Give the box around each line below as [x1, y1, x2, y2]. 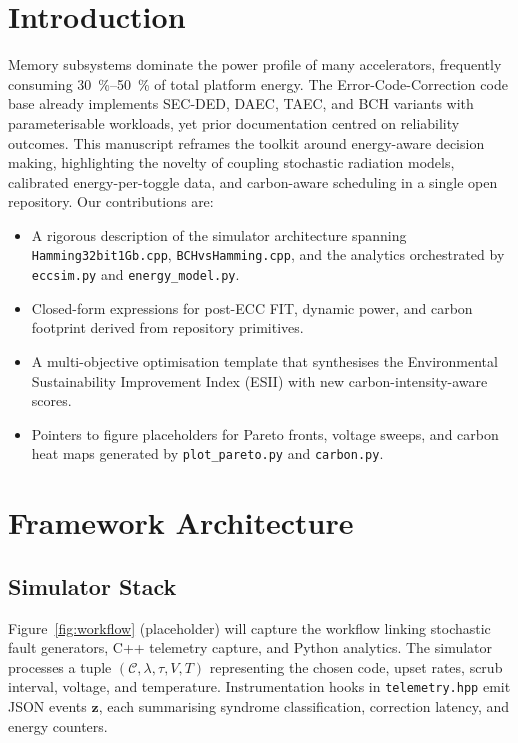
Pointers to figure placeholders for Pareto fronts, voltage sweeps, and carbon [31, 423, 499, 444]
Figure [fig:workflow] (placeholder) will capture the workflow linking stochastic [8, 617, 491, 638]
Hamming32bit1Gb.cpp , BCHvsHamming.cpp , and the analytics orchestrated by [31, 244, 505, 265]
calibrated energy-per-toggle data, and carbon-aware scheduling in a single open [8, 171, 498, 192]
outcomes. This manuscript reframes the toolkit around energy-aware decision [8, 132, 485, 153]
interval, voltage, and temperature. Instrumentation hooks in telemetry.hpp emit [8, 676, 511, 697]
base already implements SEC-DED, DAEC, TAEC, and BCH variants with [8, 93, 474, 114]
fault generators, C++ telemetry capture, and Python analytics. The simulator [8, 637, 493, 658]
